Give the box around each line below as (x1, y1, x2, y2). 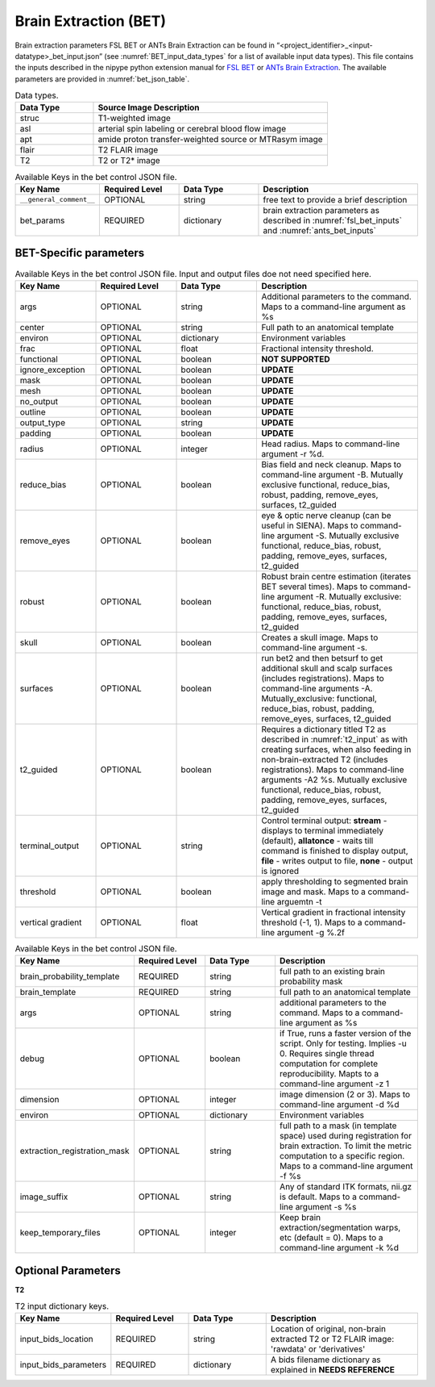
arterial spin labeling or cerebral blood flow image (97, 123, 286, 135)
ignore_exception (19, 364, 85, 375)
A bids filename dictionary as (270, 1354, 382, 1365)
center (19, 321, 45, 332)
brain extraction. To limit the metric (279, 1140, 412, 1151)
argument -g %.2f (276, 926, 346, 938)
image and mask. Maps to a (261, 886, 367, 897)
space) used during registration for (279, 1130, 412, 1142)
